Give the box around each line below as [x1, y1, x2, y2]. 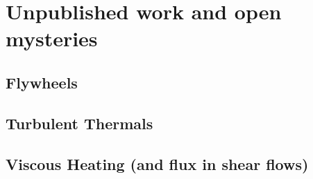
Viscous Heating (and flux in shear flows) [6, 153, 309, 174]
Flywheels [6, 71, 78, 93]
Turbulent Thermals [6, 112, 153, 133]
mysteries [6, 24, 98, 53]
